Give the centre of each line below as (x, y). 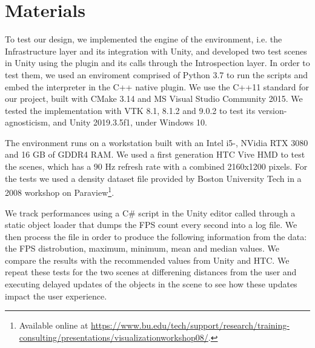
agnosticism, (28, 122)
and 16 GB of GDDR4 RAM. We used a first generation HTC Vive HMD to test (155, 154)
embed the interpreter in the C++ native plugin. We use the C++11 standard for (157, 86)
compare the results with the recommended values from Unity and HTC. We (147, 260)
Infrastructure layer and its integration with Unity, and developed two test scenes (156, 51)
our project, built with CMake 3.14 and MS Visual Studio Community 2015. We (154, 99)
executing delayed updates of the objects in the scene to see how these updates (151, 284)
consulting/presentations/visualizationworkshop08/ (114, 337)
